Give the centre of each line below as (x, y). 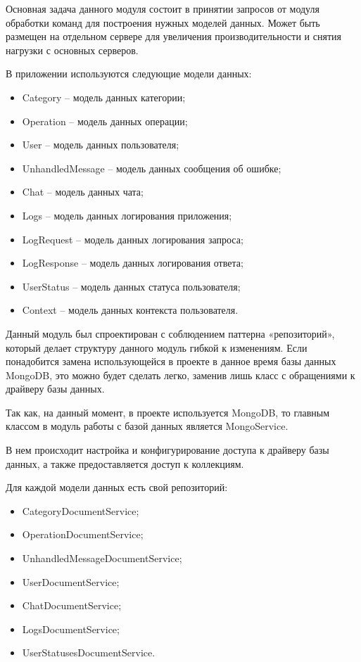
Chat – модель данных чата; (83, 192)
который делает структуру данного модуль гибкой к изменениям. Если (157, 347)
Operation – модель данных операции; (105, 121)
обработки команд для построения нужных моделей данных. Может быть (163, 22)
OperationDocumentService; (83, 534)
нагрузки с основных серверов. (72, 50)
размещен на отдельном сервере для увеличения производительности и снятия (173, 36)
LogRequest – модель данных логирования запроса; (133, 239)
